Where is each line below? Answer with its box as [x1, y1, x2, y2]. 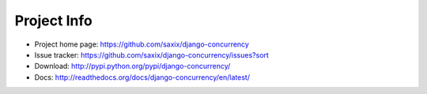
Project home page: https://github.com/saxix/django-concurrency [34, 39, 249, 49]
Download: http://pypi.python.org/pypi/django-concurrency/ [34, 62, 231, 71]
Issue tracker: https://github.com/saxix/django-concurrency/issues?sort [34, 50, 269, 59]
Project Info [14, 12, 93, 29]
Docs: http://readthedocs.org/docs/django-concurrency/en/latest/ [34, 72, 251, 82]
